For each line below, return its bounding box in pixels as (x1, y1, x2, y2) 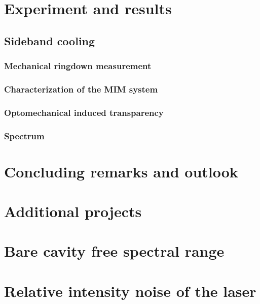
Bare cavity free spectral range (4, 240, 225, 261)
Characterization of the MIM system (4, 82, 158, 95)
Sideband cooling (4, 33, 95, 48)
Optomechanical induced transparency (4, 106, 164, 118)
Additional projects (4, 201, 142, 222)
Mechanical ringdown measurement (4, 59, 152, 72)
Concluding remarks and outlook (4, 161, 238, 181)
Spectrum (4, 129, 45, 142)
